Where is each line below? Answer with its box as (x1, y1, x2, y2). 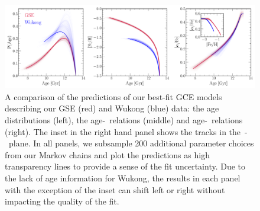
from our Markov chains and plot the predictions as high (5, 148, 210, 161)
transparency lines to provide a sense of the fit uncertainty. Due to (5, 160, 246, 172)
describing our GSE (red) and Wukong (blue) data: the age (5, 102, 219, 114)
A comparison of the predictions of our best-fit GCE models (5, 90, 222, 103)
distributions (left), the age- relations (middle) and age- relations (5, 113, 243, 126)
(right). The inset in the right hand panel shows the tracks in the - (5, 125, 248, 138)
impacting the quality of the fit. (5, 195, 119, 207)
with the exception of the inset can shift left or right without (5, 183, 225, 196)
